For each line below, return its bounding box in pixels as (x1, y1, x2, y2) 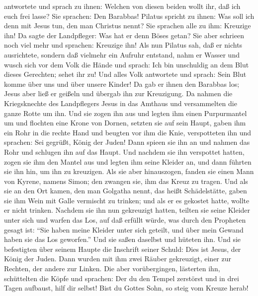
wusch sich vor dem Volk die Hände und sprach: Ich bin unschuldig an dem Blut (4, 59, 249, 69)
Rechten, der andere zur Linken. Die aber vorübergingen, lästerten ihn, (4, 263, 220, 274)
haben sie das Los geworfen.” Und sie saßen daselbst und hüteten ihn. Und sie (4, 234, 241, 244)
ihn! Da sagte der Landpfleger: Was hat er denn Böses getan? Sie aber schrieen (4, 30, 244, 40)
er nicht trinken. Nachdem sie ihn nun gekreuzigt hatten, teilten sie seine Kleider (4, 205, 251, 215)
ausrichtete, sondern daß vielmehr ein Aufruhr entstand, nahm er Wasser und (4, 49, 240, 59)
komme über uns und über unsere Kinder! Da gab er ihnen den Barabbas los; (4, 78, 240, 89)
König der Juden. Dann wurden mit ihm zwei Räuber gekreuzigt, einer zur (4, 253, 232, 264)
